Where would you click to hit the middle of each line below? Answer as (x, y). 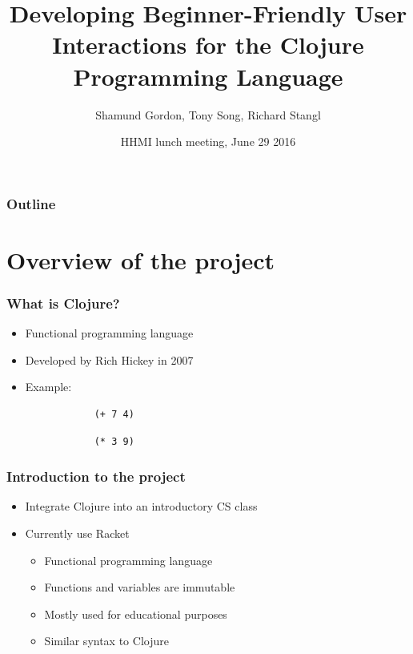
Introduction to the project (96, 476)
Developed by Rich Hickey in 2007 (109, 359)
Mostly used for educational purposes (136, 614)
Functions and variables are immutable (140, 587)
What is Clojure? (63, 303)
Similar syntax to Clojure (106, 641)
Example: (48, 387)
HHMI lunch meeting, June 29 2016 (208, 141)
